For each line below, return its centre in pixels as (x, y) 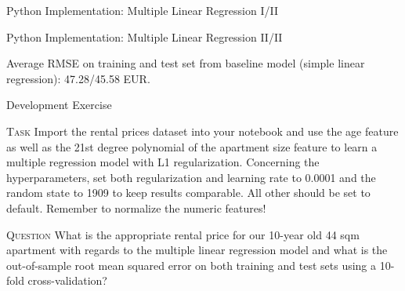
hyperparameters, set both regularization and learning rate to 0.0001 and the (191, 177)
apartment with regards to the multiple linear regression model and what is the (197, 250)
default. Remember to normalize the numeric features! (136, 207)
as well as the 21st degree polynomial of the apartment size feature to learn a (192, 146)
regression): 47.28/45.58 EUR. (78, 78)
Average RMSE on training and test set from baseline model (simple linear (186, 63)
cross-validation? (67, 280)
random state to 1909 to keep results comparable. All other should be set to (188, 193)
